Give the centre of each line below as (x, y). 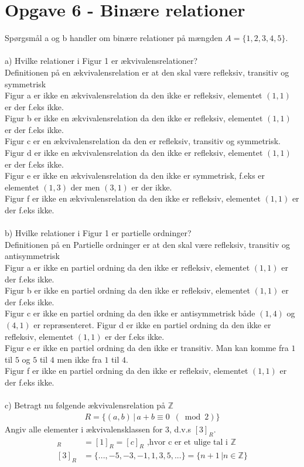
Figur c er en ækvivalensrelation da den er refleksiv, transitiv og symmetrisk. (143, 141)
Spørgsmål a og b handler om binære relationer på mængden (114, 38)
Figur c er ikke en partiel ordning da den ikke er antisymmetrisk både (130, 313)
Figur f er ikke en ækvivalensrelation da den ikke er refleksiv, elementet (133, 198)
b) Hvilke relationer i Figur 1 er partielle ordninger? (98, 233)
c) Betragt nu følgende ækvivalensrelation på (85, 405)
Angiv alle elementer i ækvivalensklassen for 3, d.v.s (98, 429)
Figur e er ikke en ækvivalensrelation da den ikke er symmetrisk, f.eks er (135, 175)
